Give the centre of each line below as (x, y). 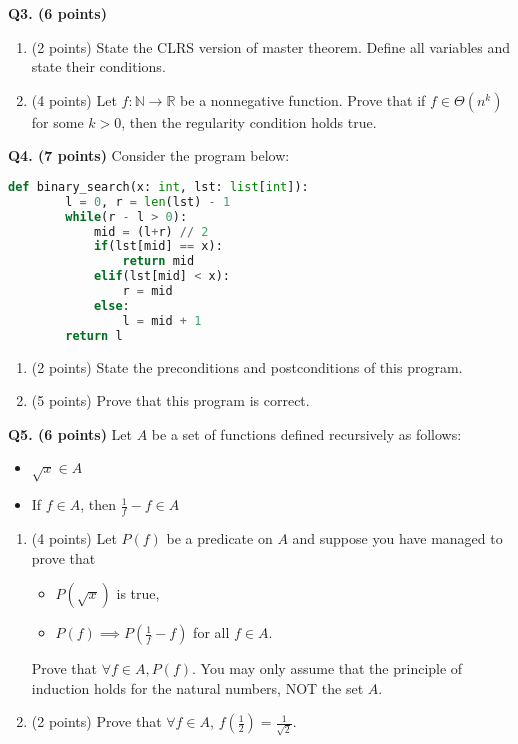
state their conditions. (98, 66)
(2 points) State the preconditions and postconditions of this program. (247, 366)
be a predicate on (219, 537)
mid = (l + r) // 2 (151, 231)
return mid (158, 261)
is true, (138, 593)
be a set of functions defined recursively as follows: (306, 433)
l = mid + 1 (162, 320)
